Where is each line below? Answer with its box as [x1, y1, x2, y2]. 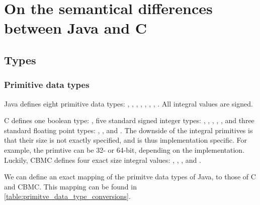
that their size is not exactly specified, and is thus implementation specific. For [4, 135, 247, 145]
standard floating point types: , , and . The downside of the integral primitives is [4, 125, 253, 135]
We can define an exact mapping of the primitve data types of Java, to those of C [4, 171, 256, 182]
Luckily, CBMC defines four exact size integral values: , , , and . [4, 154, 201, 165]
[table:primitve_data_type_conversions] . [4, 191, 131, 201]
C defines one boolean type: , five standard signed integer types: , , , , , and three [4, 115, 254, 126]
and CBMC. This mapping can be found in [4, 181, 137, 191]
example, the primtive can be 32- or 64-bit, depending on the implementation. [4, 144, 245, 155]
